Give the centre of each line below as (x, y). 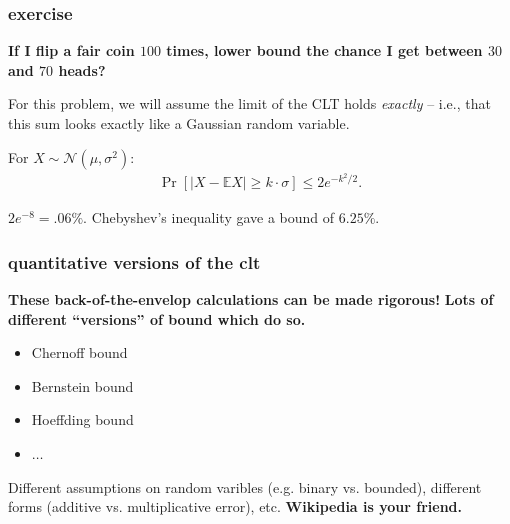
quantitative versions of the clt (134, 261)
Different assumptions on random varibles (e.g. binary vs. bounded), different (245, 486)
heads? (82, 69)
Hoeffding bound (82, 419)
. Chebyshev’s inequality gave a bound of (209, 217)
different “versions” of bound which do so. (157, 318)
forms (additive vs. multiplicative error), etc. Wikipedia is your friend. (235, 506)
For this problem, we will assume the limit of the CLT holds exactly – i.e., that (249, 103)
